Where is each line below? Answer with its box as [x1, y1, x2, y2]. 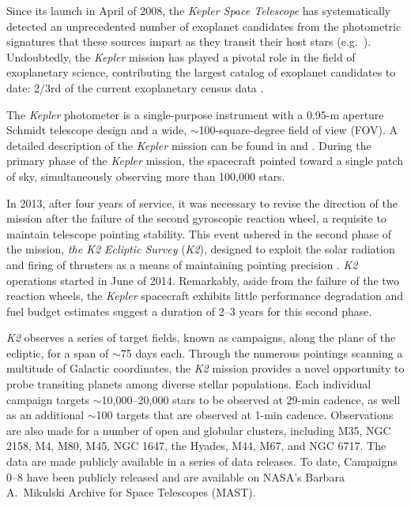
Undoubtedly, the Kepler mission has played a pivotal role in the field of [6, 48, 356, 65]
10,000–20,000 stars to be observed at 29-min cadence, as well [101, 391, 401, 407]
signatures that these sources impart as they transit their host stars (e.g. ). [6, 33, 371, 50]
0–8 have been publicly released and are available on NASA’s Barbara [6, 468, 345, 485]
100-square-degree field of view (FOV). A [198, 122, 398, 138]
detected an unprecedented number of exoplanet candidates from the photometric [6, 17, 402, 34]
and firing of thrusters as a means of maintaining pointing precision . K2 [6, 256, 358, 272]
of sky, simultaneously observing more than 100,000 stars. [6, 167, 285, 184]
